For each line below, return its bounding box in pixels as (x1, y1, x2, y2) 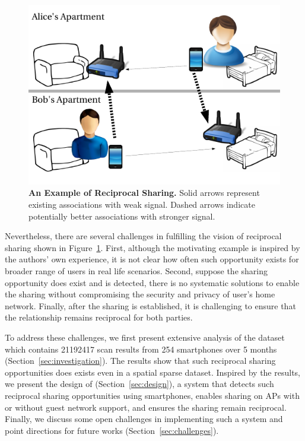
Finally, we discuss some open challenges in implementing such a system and (5, 413, 283, 425)
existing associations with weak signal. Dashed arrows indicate (28, 198, 255, 211)
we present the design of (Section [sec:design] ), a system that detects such (5, 377, 274, 390)
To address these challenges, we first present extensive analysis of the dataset (5, 331, 285, 343)
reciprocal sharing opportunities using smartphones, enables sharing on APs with (5, 389, 300, 401)
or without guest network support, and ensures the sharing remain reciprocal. (5, 401, 287, 413)
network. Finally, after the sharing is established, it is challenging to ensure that (5, 299, 296, 312)
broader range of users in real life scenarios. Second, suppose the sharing (5, 265, 268, 277)
